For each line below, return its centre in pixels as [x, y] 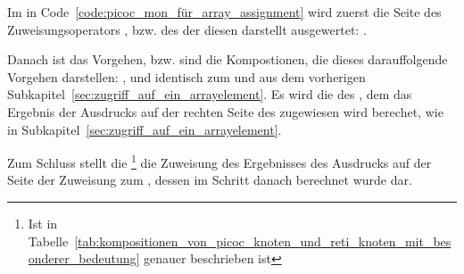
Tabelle [48, 241]
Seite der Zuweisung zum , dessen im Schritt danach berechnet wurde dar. [210, 180]
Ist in [43, 223]
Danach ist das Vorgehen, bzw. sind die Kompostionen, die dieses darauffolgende [228, 59]
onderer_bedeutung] [84, 258]
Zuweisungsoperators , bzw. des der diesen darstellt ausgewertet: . [187, 29]
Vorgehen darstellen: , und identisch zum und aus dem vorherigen [186, 76]
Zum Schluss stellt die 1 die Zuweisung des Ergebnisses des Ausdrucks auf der [220, 161]
